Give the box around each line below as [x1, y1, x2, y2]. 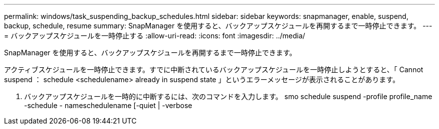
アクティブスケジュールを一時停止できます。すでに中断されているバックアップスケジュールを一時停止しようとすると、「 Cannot [4, 65, 423, 74]
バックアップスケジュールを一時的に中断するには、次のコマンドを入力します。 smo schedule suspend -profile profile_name [24, 92, 432, 101]
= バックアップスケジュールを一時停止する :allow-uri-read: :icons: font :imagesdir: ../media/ [4, 31, 305, 40]
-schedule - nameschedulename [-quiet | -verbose [24, 101, 192, 110]
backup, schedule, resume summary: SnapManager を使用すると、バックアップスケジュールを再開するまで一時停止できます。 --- [4, 21, 432, 30]
